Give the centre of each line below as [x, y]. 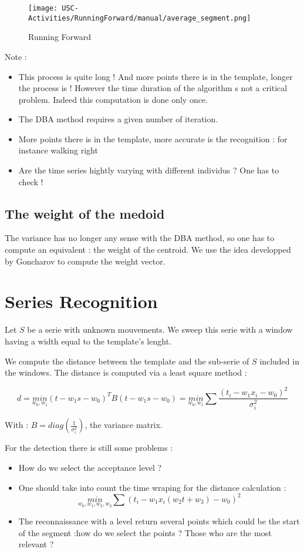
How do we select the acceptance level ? [90, 467]
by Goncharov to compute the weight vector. [85, 261]
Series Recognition [81, 301]
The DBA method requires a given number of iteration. [118, 119]
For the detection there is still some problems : [89, 448]
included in [279, 361]
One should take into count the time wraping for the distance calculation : [152, 487]
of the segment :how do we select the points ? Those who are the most [145, 532]
